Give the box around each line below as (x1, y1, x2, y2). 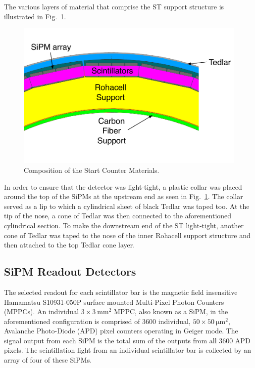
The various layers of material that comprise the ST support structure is (4, 1, 224, 11)
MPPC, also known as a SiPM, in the (114, 306, 228, 317)
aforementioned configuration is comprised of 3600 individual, (4, 316, 191, 326)
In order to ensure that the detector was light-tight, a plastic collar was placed (4, 181, 242, 192)
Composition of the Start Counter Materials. (24, 164, 159, 175)
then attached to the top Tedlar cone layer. (4, 240, 135, 250)
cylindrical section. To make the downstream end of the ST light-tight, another (4, 220, 244, 230)
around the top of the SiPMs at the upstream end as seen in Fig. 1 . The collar (4, 191, 243, 202)
